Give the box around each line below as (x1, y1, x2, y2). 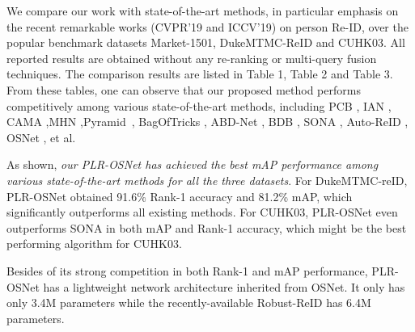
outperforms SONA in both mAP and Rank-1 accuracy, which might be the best (6, 219, 407, 236)
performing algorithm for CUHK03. (6, 235, 182, 252)
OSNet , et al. (6, 128, 76, 145)
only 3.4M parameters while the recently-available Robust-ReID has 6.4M (6, 294, 371, 311)
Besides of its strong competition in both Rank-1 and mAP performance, (6, 262, 368, 279)
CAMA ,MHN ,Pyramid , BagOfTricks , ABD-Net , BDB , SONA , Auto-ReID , (6, 113, 409, 130)
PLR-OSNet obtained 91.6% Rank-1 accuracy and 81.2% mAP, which (6, 187, 353, 204)
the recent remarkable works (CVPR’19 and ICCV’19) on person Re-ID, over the (6, 18, 409, 35)
